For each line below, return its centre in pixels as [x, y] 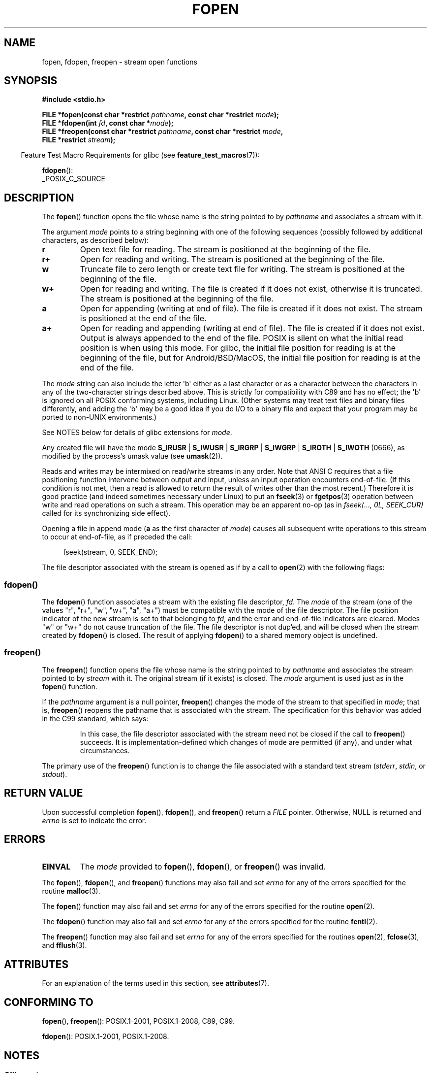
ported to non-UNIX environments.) [99, 417]
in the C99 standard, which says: [95, 718]
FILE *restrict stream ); [79, 140]
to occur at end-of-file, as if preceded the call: [117, 537]
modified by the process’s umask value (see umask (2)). [132, 456]
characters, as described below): [95, 240]
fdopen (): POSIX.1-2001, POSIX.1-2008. [106, 1037]
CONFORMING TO [49, 1002]
